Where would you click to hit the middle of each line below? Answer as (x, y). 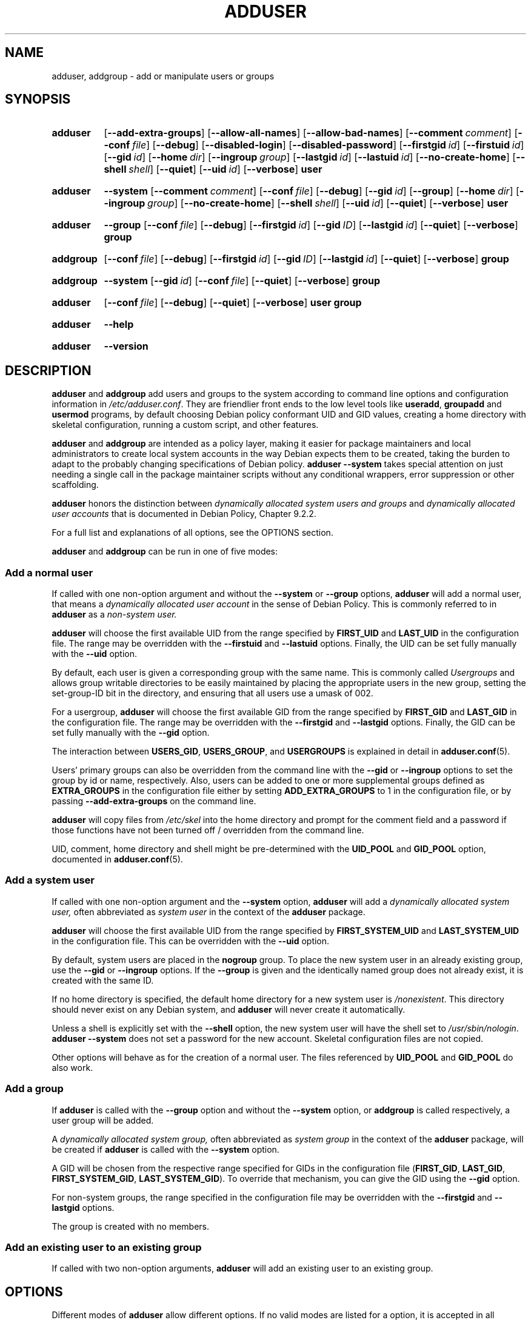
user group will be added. (103, 1120)
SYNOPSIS (38, 99)
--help (119, 325)
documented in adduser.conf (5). (117, 859)
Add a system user (50, 880)
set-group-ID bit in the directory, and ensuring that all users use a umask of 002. (212, 693)
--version (126, 346)
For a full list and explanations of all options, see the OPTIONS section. (192, 533)
